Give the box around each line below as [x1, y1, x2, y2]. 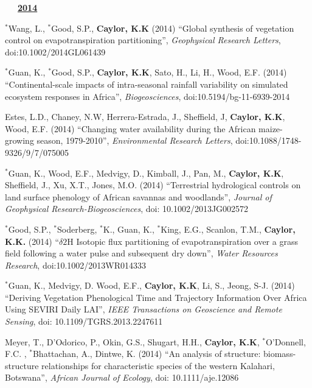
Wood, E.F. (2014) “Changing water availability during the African [5, 122, 256, 135]
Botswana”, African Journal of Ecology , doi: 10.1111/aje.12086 [5, 371, 239, 384]
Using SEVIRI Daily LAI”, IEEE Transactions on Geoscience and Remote [5, 303, 282, 316]
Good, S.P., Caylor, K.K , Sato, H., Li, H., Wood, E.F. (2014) [51, 66, 287, 79]
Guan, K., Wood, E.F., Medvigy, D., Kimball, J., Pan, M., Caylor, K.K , [8, 166, 284, 179]
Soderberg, [57, 222, 97, 235]
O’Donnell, [265, 335, 306, 348]
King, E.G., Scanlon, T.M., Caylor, [161, 222, 296, 235]
